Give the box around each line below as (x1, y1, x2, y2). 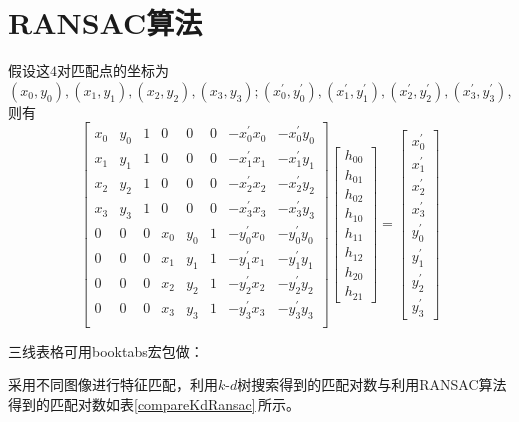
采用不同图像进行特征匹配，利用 (8, 374, 218, 395)
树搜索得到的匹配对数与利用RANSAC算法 (237, 374, 507, 395)
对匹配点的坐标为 (57, 60, 169, 81)
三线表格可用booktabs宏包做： (8, 340, 204, 361)
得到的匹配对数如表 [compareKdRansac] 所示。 (8, 393, 300, 414)
